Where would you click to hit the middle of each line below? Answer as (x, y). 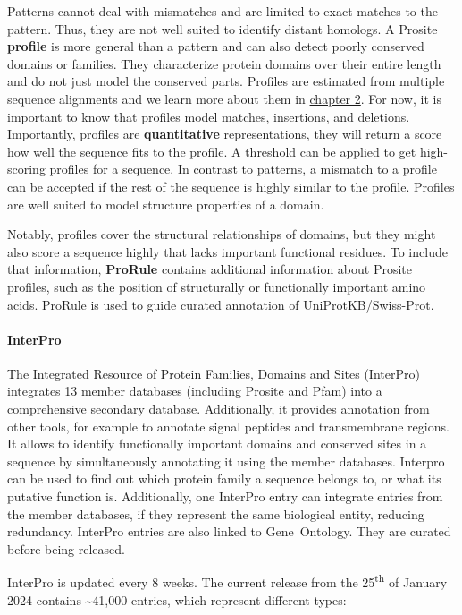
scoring (26, 169)
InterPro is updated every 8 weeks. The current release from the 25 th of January (227, 581)
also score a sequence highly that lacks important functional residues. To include (227, 251)
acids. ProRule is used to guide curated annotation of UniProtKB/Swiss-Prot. (221, 304)
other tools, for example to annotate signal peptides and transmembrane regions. (228, 426)
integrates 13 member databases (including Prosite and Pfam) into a (195, 391)
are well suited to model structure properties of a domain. (166, 204)
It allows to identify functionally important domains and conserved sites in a (217, 444)
